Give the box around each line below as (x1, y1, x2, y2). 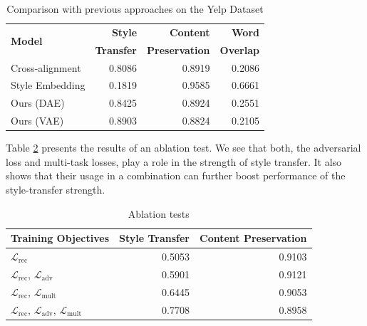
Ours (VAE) (11, 113, 64, 128)
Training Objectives (11, 231, 109, 246)
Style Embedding (11, 78, 86, 93)
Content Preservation (200, 231, 307, 246)
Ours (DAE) (11, 95, 65, 110)
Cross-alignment (11, 60, 81, 75)
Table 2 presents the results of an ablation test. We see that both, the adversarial (6, 140, 361, 155)
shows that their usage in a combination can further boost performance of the (6, 168, 346, 183)
